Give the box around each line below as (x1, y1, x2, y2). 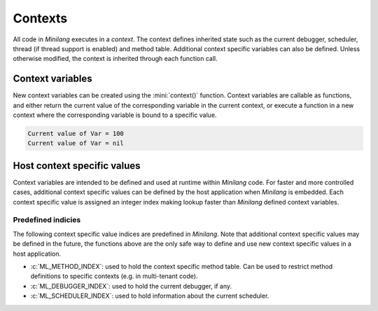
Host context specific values (13, 160, 141, 172)
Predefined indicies (13, 215, 81, 225)
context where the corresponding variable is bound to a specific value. (13, 111, 217, 119)
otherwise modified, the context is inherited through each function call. (13, 55, 218, 63)
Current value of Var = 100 (27, 130, 124, 137)
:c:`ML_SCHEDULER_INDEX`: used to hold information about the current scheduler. (30, 291, 269, 300)
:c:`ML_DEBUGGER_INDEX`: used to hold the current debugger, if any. (30, 282, 232, 290)
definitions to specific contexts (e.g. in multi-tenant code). (30, 272, 198, 280)
